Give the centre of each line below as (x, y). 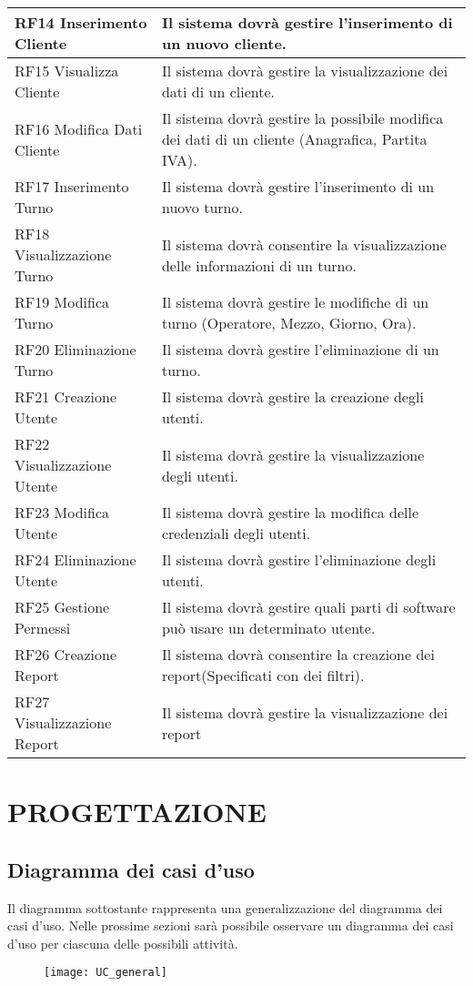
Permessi (43, 628)
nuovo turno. (202, 207)
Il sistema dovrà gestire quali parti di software (308, 607)
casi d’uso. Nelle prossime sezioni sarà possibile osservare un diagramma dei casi (231, 925)
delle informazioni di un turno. (259, 265)
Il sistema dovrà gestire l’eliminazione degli (299, 559)
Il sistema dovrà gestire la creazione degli (292, 396)
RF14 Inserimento (81, 22)
